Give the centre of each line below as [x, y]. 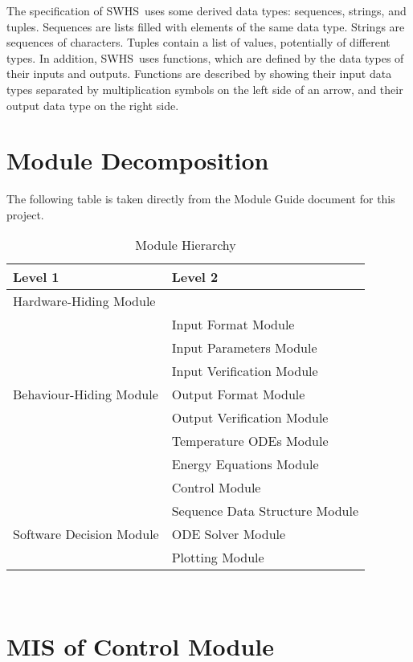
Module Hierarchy [186, 245]
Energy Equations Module [245, 464]
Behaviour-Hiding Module [86, 394]
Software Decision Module [86, 534]
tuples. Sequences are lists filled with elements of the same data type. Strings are [206, 26]
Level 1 [36, 277]
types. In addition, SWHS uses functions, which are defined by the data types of [205, 57]
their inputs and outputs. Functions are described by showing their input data [199, 74]
